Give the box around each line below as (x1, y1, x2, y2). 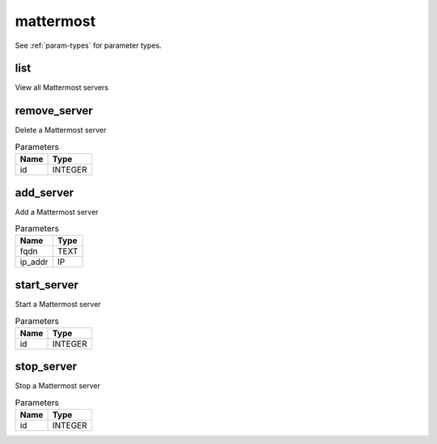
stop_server (15, 360, 77, 374)
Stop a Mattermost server (15, 381, 100, 391)
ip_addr (19, 256, 49, 267)
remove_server (15, 104, 93, 117)
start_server (15, 278, 78, 292)
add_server (15, 186, 74, 199)
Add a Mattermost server (15, 207, 99, 216)
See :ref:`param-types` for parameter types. (15, 41, 162, 50)
